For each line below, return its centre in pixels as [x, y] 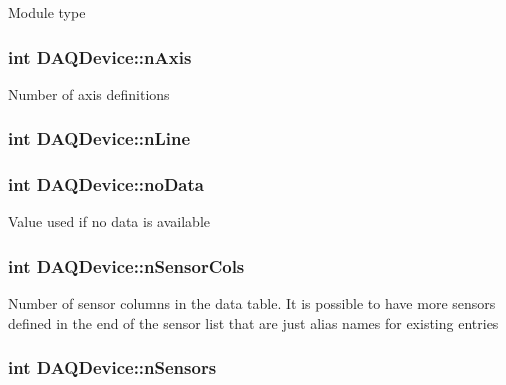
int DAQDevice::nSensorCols [126, 265]
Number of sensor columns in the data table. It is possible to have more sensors [252, 303]
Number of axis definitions [89, 93]
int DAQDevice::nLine [99, 138]
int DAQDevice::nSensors [112, 367]
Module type [47, 12]
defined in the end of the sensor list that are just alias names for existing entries [253, 322]
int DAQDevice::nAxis [100, 56]
